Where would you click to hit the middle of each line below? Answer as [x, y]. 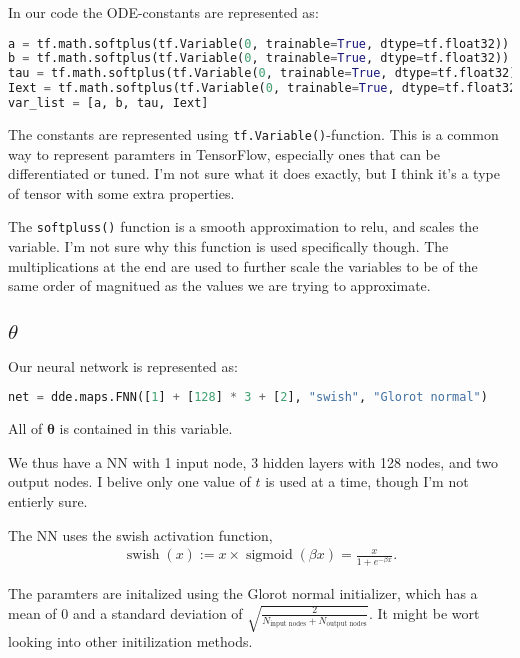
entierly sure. [48, 500]
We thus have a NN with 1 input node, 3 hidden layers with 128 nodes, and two [253, 461]
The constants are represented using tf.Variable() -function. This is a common [253, 133]
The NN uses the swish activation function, [140, 534]
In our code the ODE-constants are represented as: [163, 12]
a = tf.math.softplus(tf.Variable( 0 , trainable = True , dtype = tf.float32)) [259, 43]
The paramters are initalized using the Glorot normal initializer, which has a [243, 593]
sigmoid [269, 555]
